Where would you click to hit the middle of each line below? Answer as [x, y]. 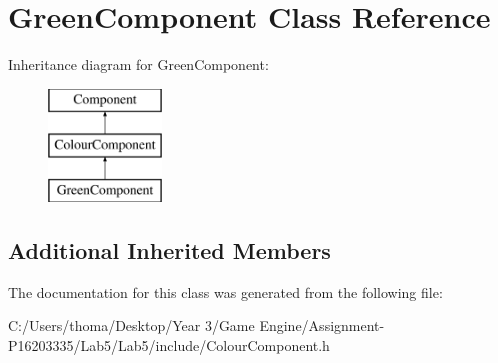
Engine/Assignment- [322, 325]
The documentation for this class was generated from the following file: [225, 291]
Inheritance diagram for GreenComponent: [138, 64]
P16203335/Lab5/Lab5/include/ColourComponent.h [169, 345]
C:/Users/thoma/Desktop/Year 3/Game [131, 325]
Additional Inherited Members [169, 250]
